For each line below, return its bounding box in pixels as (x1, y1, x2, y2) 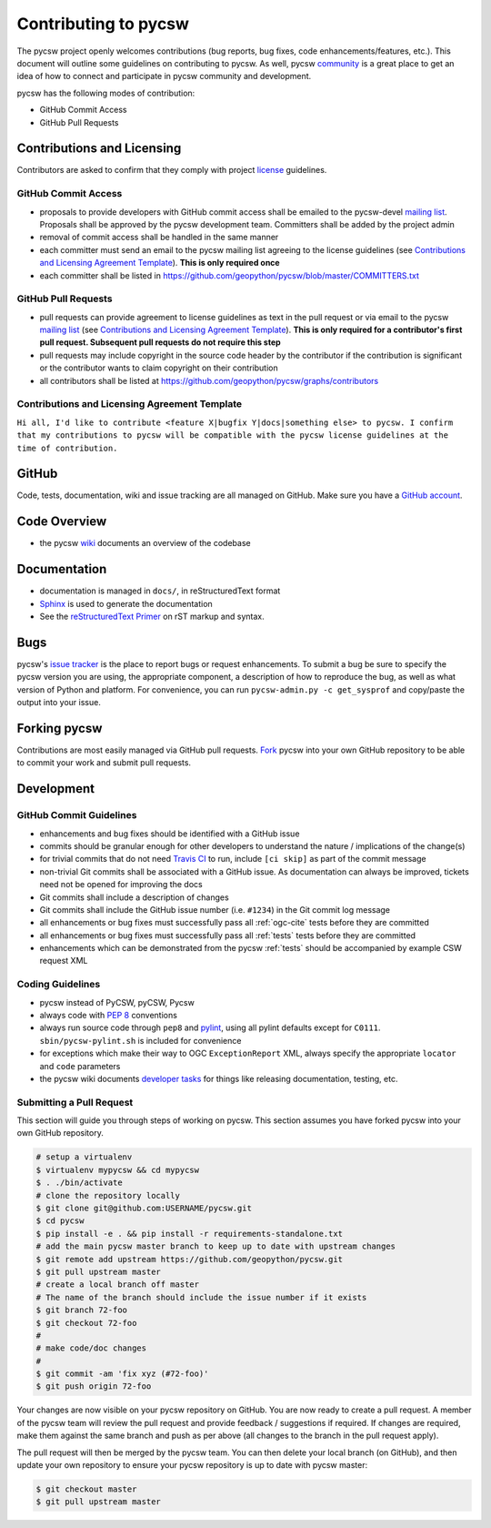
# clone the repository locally (35, 1190, 181, 1200)
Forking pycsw (16, 720, 103, 736)
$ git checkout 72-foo (35, 1318, 137, 1328)
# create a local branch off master (35, 1280, 200, 1290)
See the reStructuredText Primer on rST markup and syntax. (39, 611, 265, 622)
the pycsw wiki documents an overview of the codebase (39, 538, 251, 549)
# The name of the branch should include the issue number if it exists (35, 1292, 367, 1302)
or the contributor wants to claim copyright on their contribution (39, 362, 278, 373)
